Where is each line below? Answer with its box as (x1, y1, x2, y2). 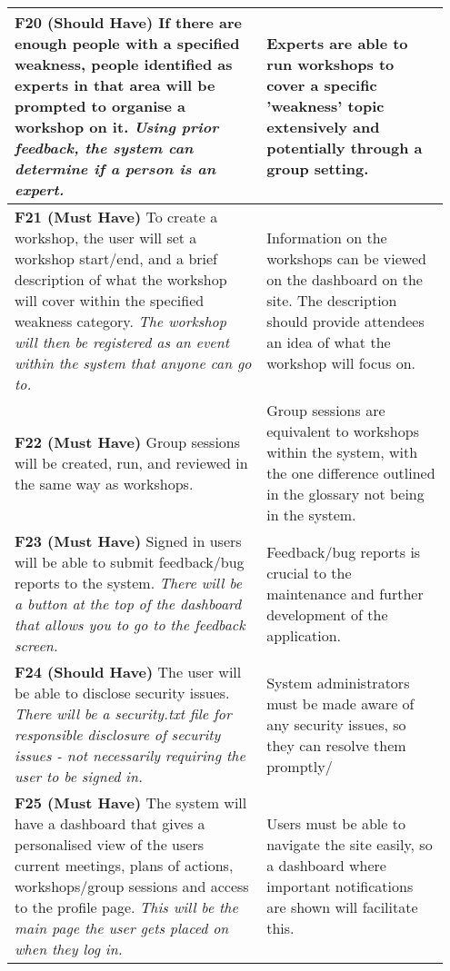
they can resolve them (266, 734, 406, 756)
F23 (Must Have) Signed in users (15, 530, 242, 551)
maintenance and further (266, 582, 424, 604)
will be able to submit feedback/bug (15, 551, 245, 572)
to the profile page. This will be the (15, 897, 238, 917)
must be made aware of (266, 692, 415, 714)
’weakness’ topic (266, 95, 385, 116)
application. (266, 624, 341, 646)
